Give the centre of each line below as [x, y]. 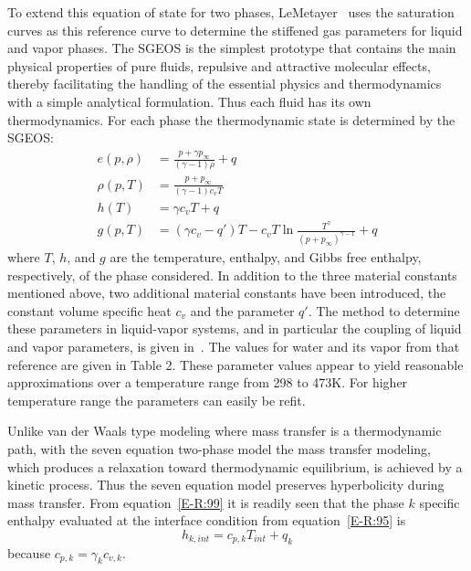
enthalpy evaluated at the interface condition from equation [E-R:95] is [207, 520]
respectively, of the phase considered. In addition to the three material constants [232, 275]
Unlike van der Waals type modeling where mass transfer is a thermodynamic [225, 431]
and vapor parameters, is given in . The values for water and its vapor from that [234, 346]
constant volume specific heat [89, 310]
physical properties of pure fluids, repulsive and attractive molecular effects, [219, 65]
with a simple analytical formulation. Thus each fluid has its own [189, 101]
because [29, 552]
